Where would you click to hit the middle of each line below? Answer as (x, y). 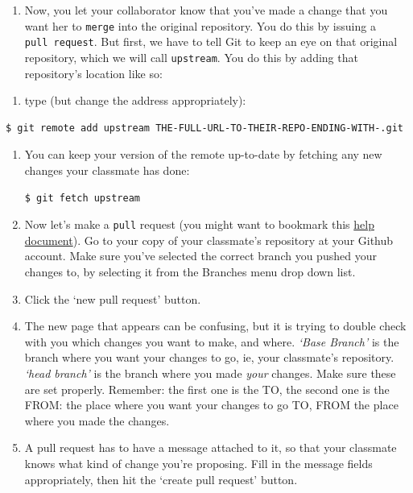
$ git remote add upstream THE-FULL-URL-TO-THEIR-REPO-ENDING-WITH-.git (204, 128)
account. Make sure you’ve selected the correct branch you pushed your (200, 256)
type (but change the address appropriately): (135, 100)
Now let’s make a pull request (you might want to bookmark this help (199, 224)
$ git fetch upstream (82, 198)
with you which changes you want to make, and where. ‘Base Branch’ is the (212, 341)
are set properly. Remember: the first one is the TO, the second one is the (207, 389)
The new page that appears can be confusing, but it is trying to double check (215, 326)
